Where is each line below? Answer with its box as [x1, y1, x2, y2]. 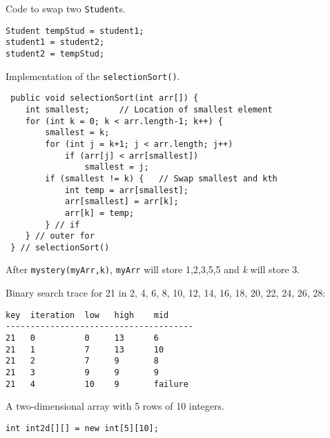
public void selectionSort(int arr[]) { [10, 93, 199, 103]
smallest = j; [84, 162, 149, 172]
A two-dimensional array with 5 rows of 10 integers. [6, 399, 224, 413]
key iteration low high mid [6, 310, 169, 320]
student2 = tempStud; [6, 48, 105, 59]
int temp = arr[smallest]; [64, 185, 188, 195]
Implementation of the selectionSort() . [6, 68, 180, 83]
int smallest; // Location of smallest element [25, 104, 273, 115]
